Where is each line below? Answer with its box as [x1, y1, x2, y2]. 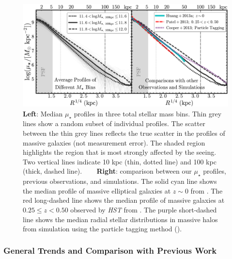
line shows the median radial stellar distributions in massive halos [23, 214, 218, 224]
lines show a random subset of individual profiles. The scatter [23, 118, 205, 129]
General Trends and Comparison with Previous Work [3, 244, 217, 256]
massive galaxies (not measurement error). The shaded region [23, 137, 205, 147]
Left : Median [23, 108, 63, 118]
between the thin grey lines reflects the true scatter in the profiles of [23, 128, 225, 138]
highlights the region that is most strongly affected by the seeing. [23, 147, 217, 157]
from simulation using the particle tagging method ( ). [23, 224, 182, 234]
